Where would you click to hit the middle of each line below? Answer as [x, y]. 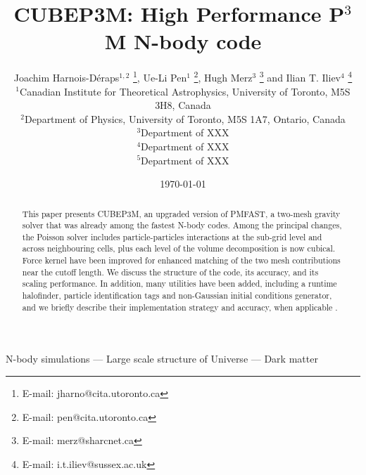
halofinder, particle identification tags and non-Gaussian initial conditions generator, [177, 295]
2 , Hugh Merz [223, 76]
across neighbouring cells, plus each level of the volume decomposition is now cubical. [179, 248]
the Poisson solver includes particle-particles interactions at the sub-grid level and [172, 236]
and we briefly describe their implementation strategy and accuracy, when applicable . [180, 307]
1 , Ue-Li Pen [160, 76]
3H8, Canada [183, 105]
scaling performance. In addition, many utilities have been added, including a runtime [179, 284]
